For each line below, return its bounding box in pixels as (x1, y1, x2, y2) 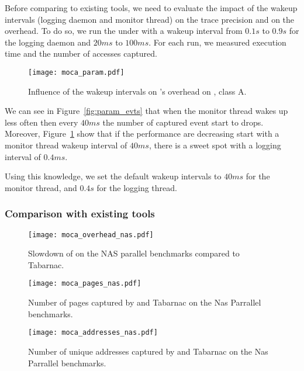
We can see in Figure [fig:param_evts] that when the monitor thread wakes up (5, 105, 288, 117)
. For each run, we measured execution (148, 36, 286, 48)
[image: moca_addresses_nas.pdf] (28, 328, 158, 337)
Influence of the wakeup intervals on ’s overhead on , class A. (28, 85, 247, 97)
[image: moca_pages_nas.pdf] (28, 279, 141, 288)
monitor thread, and (5, 181, 77, 193)
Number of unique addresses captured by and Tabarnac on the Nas (28, 345, 268, 357)
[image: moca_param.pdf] (28, 68, 125, 77)
